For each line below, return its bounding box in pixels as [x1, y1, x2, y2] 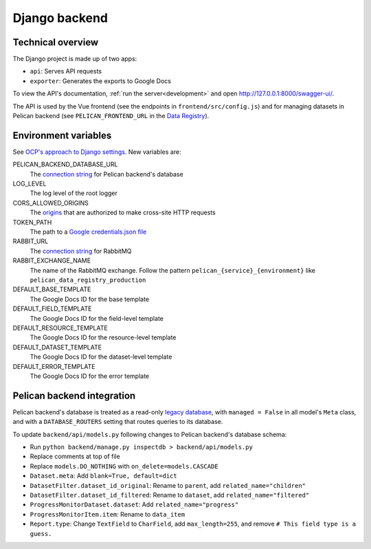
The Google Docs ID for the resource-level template [30, 333, 177, 341]
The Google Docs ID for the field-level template [30, 314, 164, 322]
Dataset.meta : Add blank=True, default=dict [30, 471, 178, 480]
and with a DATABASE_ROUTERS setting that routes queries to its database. [12, 418, 223, 426]
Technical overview [12, 36, 99, 48]
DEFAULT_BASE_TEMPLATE [12, 285, 91, 293]
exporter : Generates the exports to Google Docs [30, 76, 172, 85]
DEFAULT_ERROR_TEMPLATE [12, 362, 95, 370]
